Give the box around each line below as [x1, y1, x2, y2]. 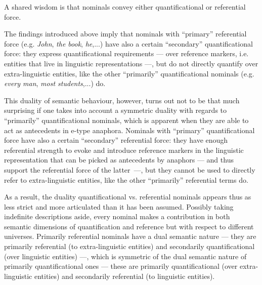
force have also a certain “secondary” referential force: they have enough [4, 135, 228, 145]
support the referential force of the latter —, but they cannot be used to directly [4, 164, 255, 175]
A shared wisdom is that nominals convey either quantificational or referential [4, 2, 246, 12]
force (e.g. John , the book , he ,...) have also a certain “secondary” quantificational [4, 38, 253, 49]
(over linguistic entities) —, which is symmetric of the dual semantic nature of [4, 251, 247, 261]
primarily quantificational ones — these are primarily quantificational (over [4, 261, 238, 271]
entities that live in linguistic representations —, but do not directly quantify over [4, 58, 258, 68]
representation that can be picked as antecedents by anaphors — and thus [4, 154, 234, 165]
